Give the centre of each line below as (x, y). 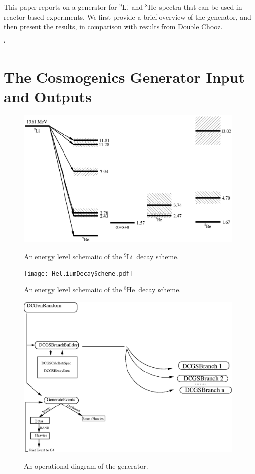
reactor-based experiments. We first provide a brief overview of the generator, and (127, 17)
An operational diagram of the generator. (86, 466)
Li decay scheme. (153, 256)
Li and (132, 7)
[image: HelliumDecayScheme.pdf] (78, 274)
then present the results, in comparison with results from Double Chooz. (113, 26)
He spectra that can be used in (195, 7)
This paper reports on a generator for (61, 7)
